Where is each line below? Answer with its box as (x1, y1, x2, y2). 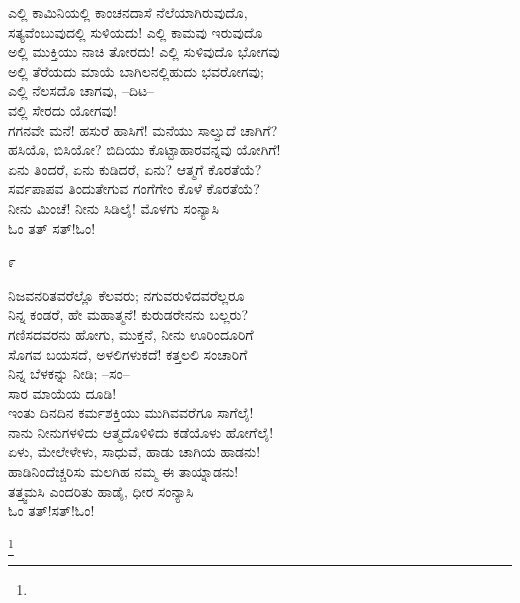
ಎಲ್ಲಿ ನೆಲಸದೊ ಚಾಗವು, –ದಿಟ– (8, 80, 155, 101)
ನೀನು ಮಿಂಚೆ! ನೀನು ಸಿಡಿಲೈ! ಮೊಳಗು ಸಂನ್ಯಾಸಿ (8, 197, 219, 218)
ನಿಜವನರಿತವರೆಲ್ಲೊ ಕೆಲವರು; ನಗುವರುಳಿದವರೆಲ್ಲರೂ (8, 284, 245, 305)
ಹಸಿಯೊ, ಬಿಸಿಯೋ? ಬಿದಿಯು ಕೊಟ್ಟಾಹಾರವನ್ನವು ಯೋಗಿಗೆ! (8, 139, 281, 160)
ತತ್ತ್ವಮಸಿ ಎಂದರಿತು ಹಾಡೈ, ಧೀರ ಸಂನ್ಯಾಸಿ (8, 480, 194, 501)
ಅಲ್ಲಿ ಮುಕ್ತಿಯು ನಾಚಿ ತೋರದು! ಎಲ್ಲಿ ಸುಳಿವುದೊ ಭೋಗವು (8, 41, 280, 62)
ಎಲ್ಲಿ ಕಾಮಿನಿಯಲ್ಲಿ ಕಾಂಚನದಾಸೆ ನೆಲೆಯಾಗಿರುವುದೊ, (8, 2, 248, 22)
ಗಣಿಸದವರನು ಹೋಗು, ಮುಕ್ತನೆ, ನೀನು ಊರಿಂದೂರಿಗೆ (8, 323, 254, 344)
